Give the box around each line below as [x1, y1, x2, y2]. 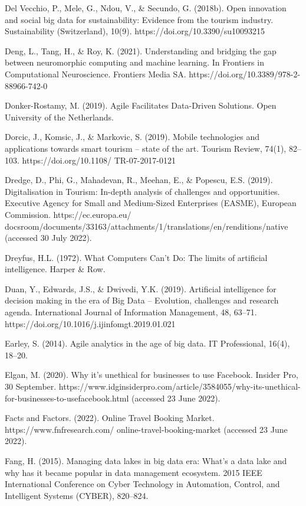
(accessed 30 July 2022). [5, 231, 92, 244]
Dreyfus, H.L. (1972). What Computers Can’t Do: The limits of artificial [5, 251, 268, 263]
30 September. [5, 380, 57, 393]
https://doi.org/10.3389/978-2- [189, 67, 301, 80]
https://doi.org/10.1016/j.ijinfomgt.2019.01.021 [5, 317, 176, 329]
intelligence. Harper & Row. [5, 263, 106, 275]
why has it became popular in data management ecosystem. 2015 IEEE [5, 466, 262, 478]
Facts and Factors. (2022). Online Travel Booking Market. [5, 412, 215, 424]
